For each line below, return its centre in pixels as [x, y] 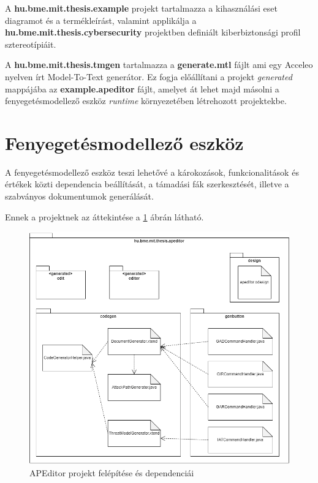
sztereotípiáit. [31, 44]
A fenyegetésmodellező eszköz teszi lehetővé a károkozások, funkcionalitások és [152, 172]
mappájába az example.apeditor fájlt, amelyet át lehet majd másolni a [142, 88]
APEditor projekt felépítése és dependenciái [112, 472]
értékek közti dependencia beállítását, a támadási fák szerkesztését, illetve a [147, 184]
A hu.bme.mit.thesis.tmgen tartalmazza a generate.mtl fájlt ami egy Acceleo [159, 65]
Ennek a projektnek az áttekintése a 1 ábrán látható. [104, 216]
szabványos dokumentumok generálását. [79, 196]
